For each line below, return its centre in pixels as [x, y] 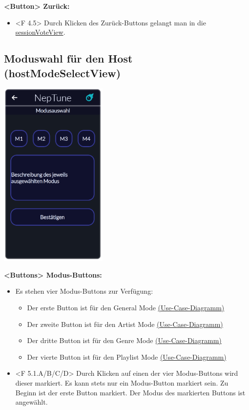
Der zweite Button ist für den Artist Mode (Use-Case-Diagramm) [125, 324]
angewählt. [31, 402]
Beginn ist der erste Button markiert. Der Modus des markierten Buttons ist [130, 392]
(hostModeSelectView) [62, 73]
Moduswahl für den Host [68, 58]
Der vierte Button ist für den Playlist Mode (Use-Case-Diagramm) [127, 356]
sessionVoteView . [40, 32]
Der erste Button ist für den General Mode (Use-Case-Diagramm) [126, 307]
